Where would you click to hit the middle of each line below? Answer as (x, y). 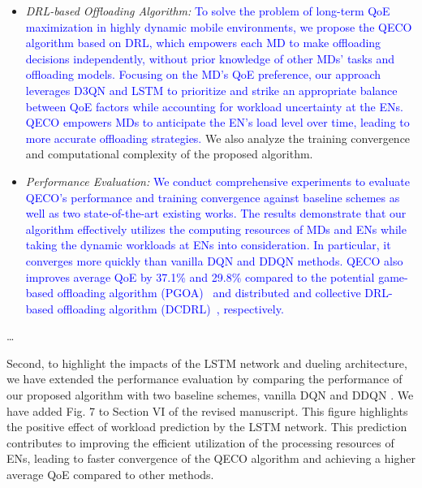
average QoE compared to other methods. (110, 475)
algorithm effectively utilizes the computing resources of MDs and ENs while (216, 229)
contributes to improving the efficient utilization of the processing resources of (200, 442)
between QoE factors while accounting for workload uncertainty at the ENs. (214, 106)
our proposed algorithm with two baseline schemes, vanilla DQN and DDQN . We (210, 395)
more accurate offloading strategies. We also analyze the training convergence (218, 138)
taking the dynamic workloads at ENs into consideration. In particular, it (208, 245)
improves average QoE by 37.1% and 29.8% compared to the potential (200, 276)
